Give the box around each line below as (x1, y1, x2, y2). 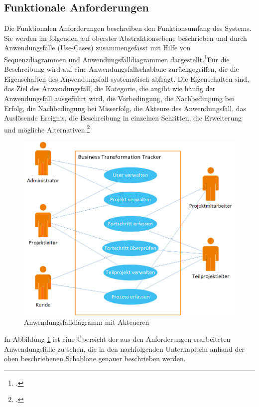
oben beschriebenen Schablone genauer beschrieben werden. (4, 353, 186, 364)
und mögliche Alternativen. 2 (4, 123, 90, 135)
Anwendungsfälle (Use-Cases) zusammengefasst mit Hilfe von (4, 42, 191, 53)
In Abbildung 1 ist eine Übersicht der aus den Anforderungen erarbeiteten (4, 334, 231, 344)
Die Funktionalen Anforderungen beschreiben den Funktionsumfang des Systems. (4, 23, 252, 33)
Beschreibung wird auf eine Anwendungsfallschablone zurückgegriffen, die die (4, 64, 239, 74)
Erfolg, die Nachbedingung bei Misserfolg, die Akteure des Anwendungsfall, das (4, 103, 247, 113)
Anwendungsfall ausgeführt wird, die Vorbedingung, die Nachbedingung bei (4, 93, 234, 104)
